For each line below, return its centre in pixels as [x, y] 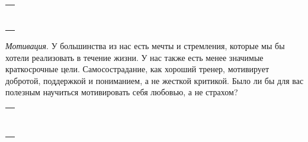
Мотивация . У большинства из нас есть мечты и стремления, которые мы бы [145, 46]
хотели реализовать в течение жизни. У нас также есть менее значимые [134, 57]
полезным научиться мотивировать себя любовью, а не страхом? [122, 92]
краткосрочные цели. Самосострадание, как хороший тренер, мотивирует [137, 69]
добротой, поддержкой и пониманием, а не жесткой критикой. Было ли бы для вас [155, 80]
